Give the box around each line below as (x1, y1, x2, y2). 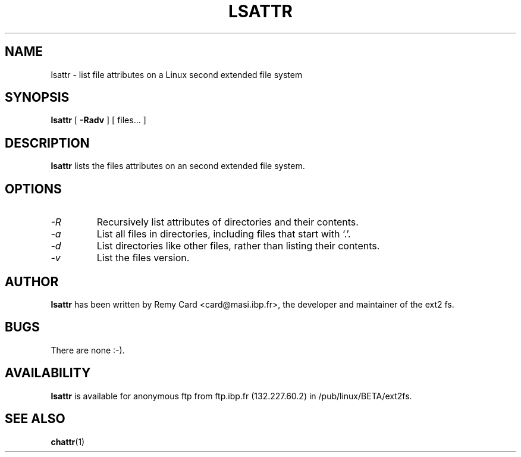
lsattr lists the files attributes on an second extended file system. (51, 161, 305, 171)
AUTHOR (5, 274, 59, 289)
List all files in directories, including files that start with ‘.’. (96, 228, 351, 240)
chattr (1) (51, 436, 85, 447)
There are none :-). (51, 345, 125, 355)
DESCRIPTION (5, 135, 90, 151)
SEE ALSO (5, 411, 65, 427)
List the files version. (96, 252, 190, 264)
